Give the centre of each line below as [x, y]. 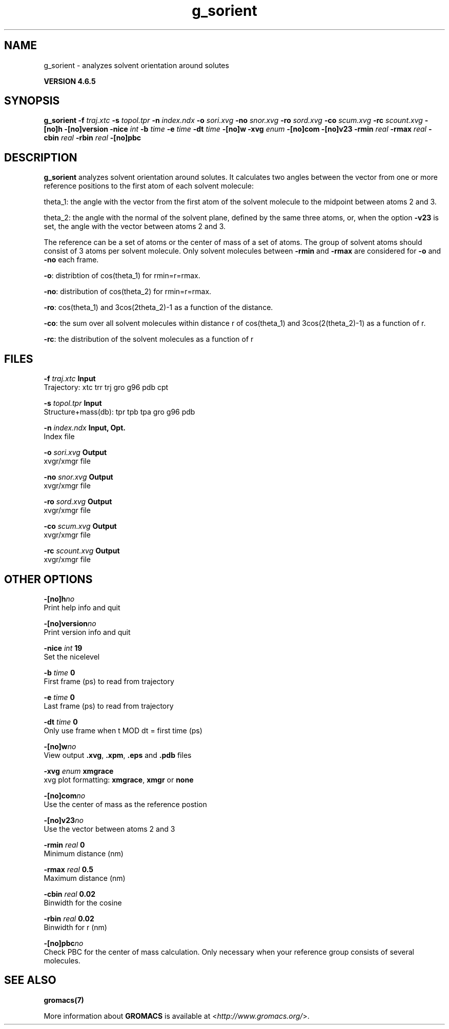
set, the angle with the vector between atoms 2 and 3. [135, 227]
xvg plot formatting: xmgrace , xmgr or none [119, 779]
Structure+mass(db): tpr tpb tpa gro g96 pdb [119, 412]
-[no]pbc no [64, 943]
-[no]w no [60, 746]
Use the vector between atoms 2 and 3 [109, 829]
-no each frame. [71, 260]
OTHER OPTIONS [48, 579]
